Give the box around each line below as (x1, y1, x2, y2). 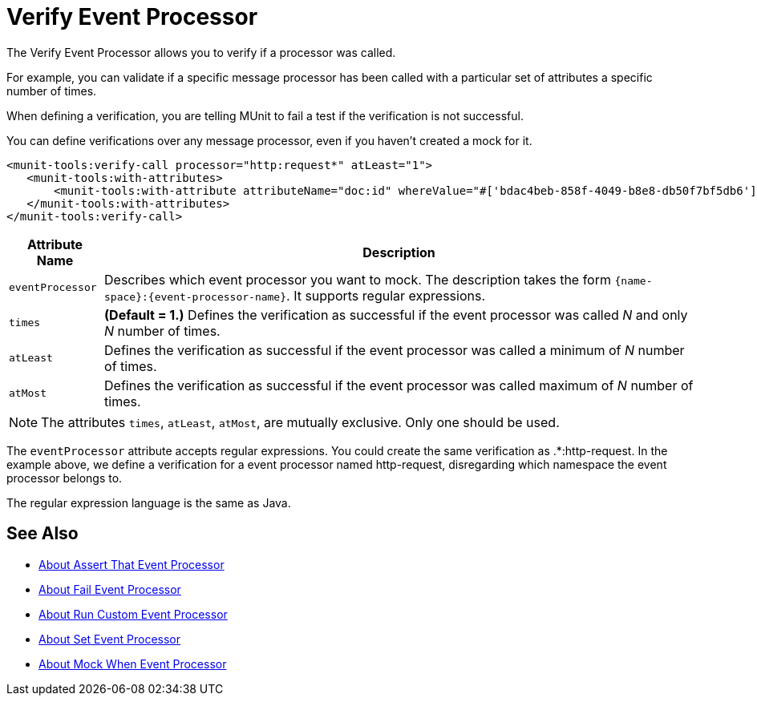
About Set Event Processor (38, 631, 181, 646)
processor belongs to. (6, 470, 123, 485)
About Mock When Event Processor (38, 656, 227, 671)
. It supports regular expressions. (286, 287, 485, 304)
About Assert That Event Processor (38, 557, 225, 571)
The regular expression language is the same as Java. (6, 495, 291, 510)
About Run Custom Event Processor (38, 607, 228, 621)
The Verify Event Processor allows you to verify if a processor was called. (6, 45, 396, 59)
